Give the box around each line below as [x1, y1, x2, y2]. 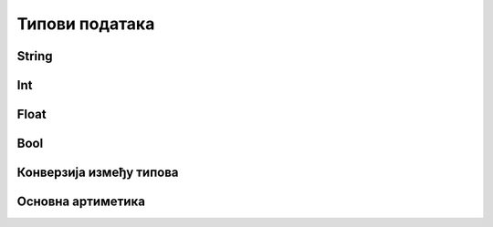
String [16, 48, 54, 64]
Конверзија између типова [16, 165, 179, 181]
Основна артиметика [16, 194, 146, 210]
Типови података [16, 14, 155, 34]
